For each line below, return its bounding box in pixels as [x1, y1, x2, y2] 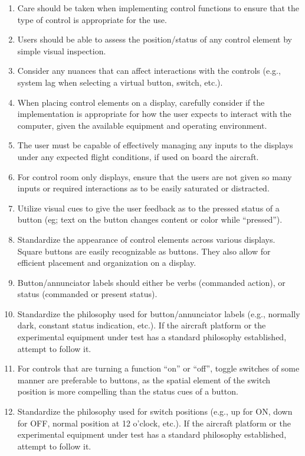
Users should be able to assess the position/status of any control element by [17, 33, 292, 45]
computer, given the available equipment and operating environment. [17, 119, 267, 131]
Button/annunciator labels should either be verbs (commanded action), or [17, 276, 286, 288]
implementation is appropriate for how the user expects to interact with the [17, 108, 291, 120]
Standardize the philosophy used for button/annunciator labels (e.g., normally [17, 307, 300, 320]
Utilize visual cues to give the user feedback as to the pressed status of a [17, 201, 280, 214]
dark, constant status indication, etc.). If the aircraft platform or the [17, 319, 266, 331]
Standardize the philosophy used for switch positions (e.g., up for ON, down [17, 405, 293, 418]
